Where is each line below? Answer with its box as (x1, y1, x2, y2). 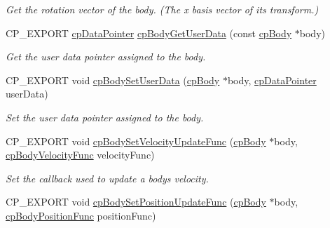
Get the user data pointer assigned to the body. (6, 49, 206, 64)
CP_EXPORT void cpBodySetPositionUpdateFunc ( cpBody (6, 194, 266, 209)
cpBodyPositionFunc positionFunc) (6, 208, 156, 222)
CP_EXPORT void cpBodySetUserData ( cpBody (6, 72, 220, 87)
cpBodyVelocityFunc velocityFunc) (6, 147, 155, 162)
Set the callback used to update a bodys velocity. (6, 170, 209, 185)
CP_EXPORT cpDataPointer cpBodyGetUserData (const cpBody (6, 25, 292, 40)
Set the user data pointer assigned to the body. (6, 109, 204, 124)
